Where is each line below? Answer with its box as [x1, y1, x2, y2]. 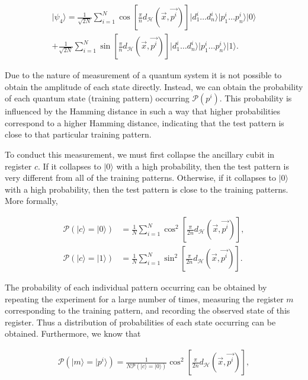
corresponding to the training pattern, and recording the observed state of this [5, 304, 290, 317]
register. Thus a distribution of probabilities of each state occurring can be [5, 315, 276, 328]
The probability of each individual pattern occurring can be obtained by [5, 281, 267, 293]
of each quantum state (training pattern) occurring [5, 92, 190, 104]
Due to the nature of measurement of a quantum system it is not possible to [5, 69, 282, 81]
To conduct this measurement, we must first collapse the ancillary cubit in [5, 148, 275, 161]
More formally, [5, 194, 58, 207]
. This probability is [219, 92, 292, 104]
